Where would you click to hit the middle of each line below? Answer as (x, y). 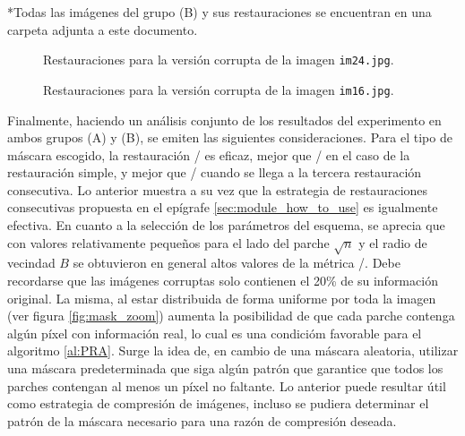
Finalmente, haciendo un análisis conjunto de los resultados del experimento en (224, 120)
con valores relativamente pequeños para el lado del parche (168, 242)
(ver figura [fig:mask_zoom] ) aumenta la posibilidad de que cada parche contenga (231, 316)
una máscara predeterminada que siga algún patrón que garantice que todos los (225, 368)
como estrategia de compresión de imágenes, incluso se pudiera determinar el (218, 403)
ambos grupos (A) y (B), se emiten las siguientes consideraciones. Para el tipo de (230, 137)
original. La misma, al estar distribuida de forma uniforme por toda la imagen (222, 298)
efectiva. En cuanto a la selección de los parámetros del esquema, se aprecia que (226, 225)
